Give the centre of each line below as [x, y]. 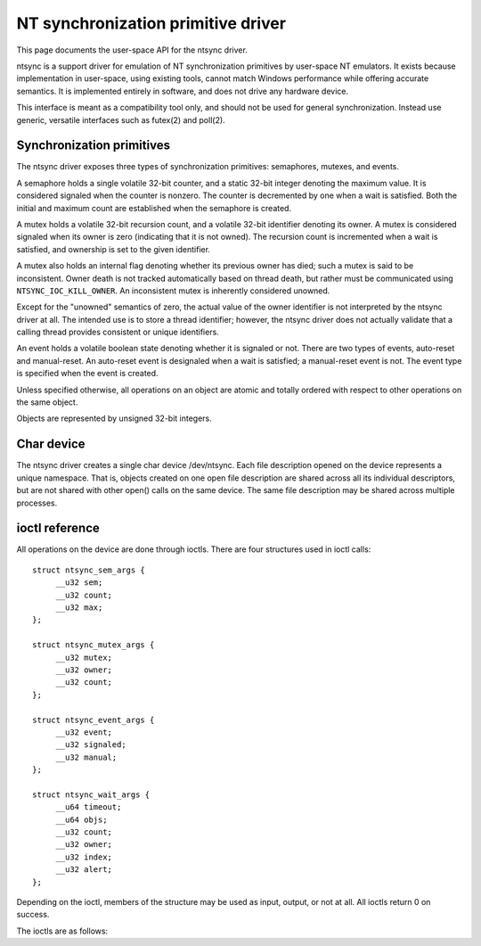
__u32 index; [84, 857]
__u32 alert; [84, 870]
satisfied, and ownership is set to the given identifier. [114, 249]
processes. [37, 503]
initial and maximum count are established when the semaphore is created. [154, 208]
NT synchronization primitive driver [151, 23]
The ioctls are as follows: [62, 931]
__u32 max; [79, 607]
